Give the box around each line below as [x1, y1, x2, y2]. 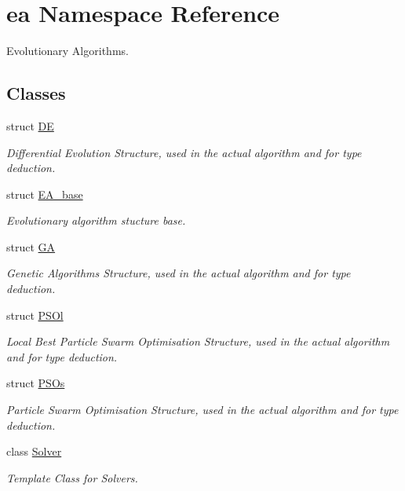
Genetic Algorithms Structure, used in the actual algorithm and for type [6, 265, 351, 281]
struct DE [6, 117, 54, 134]
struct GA [6, 238, 56, 255]
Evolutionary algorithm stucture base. [6, 212, 186, 229]
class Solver [6, 443, 62, 460]
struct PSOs [6, 375, 65, 391]
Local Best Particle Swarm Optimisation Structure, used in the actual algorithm [6, 333, 390, 350]
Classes [6, 81, 66, 105]
